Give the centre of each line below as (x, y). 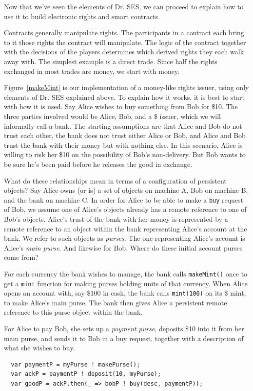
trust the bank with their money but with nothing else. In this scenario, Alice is (123, 145)
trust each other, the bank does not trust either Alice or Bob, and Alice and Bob (125, 135)
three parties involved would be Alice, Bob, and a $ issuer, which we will (113, 116)
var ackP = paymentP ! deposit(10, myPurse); (86, 374)
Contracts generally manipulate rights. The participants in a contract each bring (124, 33)
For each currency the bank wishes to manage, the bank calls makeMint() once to (126, 273)
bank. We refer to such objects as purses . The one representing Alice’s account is (125, 238)
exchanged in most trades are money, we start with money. (92, 71)
